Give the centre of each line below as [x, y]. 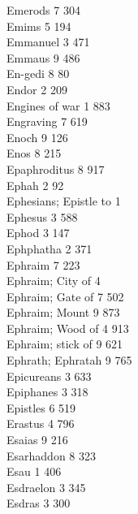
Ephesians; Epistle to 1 [64, 201]
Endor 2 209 [37, 89]
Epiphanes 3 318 [47, 392]
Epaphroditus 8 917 [56, 168]
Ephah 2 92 [35, 185]
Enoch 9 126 [37, 137]
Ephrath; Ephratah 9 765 [69, 360]
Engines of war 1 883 [58, 105]
